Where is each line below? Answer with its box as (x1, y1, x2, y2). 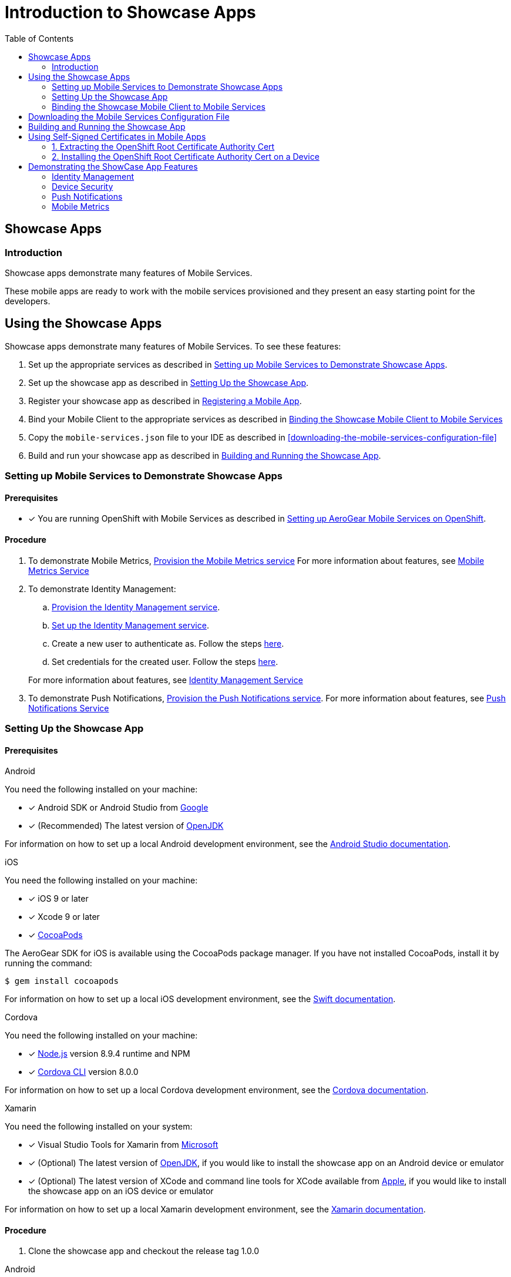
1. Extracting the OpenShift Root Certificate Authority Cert (52, 141, 275, 152)
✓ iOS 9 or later (28, 893, 89, 904)
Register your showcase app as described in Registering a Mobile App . (28, 395, 302, 406)
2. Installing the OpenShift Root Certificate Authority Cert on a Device (52, 151, 320, 162)
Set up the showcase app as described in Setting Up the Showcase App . (28, 377, 309, 388)
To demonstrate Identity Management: (28, 583, 176, 594)
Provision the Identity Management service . (52, 601, 220, 612)
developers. (5, 295, 51, 306)
